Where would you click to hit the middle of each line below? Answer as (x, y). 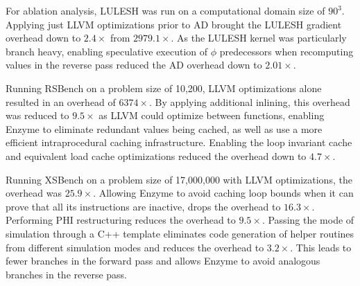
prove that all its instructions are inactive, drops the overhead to (143, 206)
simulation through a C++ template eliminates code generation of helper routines (180, 233)
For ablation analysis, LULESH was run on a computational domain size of (165, 10)
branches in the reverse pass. (67, 274)
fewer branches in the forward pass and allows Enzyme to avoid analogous (163, 261)
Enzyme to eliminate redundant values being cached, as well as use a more (164, 128)
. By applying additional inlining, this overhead (250, 101)
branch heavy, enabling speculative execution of (107, 51)
